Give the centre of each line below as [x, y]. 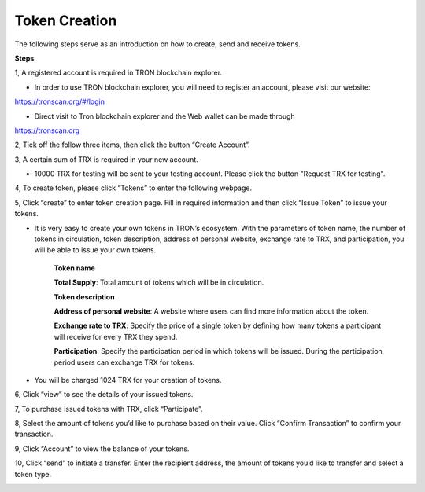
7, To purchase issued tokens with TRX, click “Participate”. [109, 409]
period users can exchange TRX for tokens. [124, 362]
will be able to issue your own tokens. [95, 250]
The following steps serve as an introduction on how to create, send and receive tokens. [157, 44]
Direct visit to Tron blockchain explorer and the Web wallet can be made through [164, 116]
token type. [33, 474]
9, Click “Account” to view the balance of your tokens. [102, 449]
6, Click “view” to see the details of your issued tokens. [104, 395]
